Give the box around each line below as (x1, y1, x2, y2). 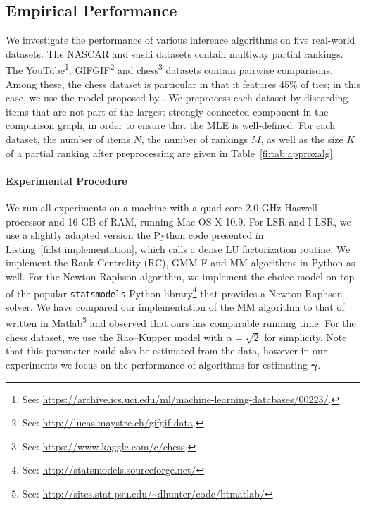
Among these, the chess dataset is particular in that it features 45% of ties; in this (6, 76, 360, 91)
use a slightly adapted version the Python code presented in (6, 228, 264, 242)
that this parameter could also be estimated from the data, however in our (6, 343, 327, 358)
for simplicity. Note (264, 329, 347, 344)
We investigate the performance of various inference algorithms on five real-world (6, 32, 355, 47)
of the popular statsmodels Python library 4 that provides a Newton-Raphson (6, 283, 343, 300)
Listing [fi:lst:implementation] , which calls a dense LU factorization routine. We (6, 241, 351, 256)
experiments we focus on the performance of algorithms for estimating (6, 357, 308, 371)
